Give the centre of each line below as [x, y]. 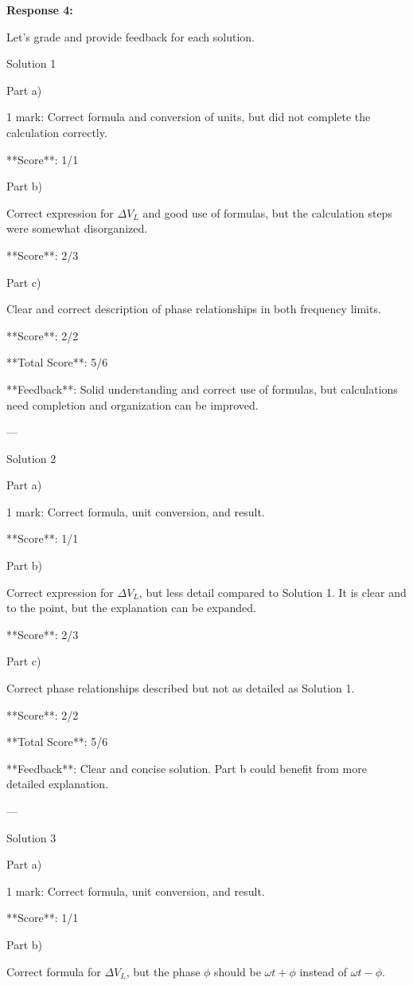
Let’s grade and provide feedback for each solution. [131, 36]
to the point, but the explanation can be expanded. [131, 608]
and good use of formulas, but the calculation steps [267, 212]
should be [238, 971]
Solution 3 [31, 837]
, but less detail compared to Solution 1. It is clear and [273, 592]
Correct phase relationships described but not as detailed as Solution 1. [181, 688]
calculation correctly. [57, 132]
